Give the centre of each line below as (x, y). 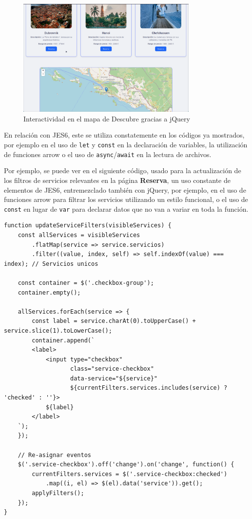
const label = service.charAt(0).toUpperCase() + (114, 321)
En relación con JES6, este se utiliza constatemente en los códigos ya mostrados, (124, 135)
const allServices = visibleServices (79, 235)
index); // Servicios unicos (51, 264)
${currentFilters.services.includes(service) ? (149, 388)
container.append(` (63, 340)
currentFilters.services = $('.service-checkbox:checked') (130, 474)
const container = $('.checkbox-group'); (86, 283)
